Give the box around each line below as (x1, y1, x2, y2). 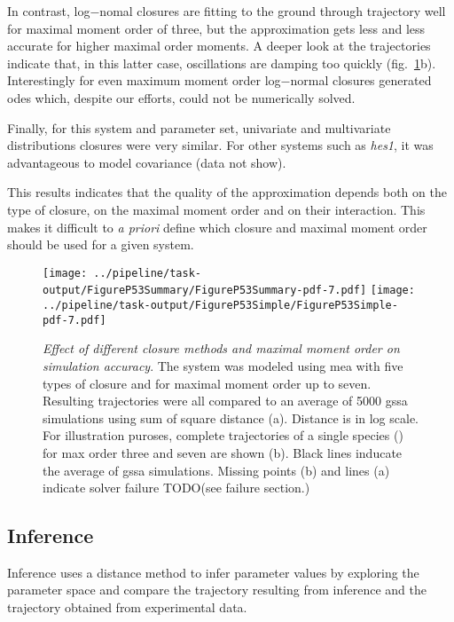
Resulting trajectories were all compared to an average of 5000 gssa (43, 391, 408, 410)
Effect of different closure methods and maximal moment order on (43, 339, 400, 358)
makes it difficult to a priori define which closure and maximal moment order (7, 217, 427, 236)
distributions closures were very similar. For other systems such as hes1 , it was (7, 136, 434, 154)
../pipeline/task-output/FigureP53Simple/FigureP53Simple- (43, 299, 398, 312)
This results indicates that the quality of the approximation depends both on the (7, 183, 447, 201)
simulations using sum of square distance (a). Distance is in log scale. (43, 408, 419, 427)
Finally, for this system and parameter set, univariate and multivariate (7, 118, 391, 137)
